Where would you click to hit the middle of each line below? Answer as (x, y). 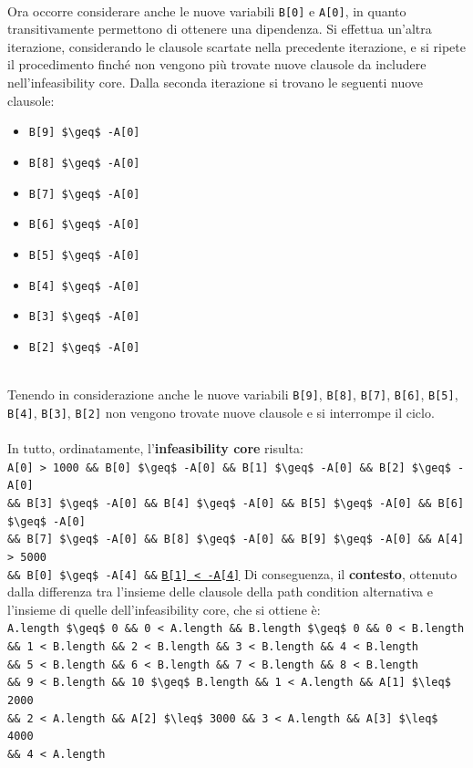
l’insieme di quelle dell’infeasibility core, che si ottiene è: (164, 609)
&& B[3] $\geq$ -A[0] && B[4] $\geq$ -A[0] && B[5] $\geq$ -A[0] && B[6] (236, 503)
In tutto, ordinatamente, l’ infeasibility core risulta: (156, 447)
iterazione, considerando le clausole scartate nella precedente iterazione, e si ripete (236, 46)
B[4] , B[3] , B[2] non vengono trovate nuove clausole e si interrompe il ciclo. (221, 412)
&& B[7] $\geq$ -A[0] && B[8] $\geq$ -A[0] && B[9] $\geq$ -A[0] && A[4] (236, 540)
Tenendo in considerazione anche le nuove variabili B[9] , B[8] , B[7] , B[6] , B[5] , (233, 394)
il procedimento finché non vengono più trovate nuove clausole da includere (217, 64)
